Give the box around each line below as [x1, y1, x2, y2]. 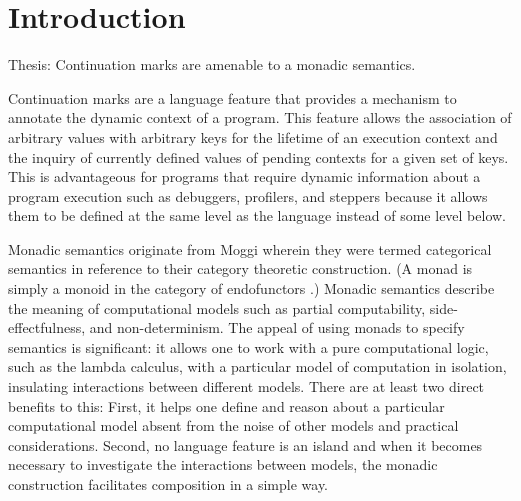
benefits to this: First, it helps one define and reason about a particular [8, 395, 445, 416]
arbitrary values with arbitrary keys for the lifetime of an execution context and [8, 126, 498, 147]
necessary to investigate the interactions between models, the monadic [8, 454, 438, 475]
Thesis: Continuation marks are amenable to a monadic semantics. [8, 54, 416, 75]
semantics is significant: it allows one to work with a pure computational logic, [8, 336, 489, 357]
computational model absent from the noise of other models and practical [8, 415, 459, 436]
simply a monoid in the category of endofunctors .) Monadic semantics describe [8, 278, 495, 299]
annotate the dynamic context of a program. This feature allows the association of [8, 107, 512, 128]
